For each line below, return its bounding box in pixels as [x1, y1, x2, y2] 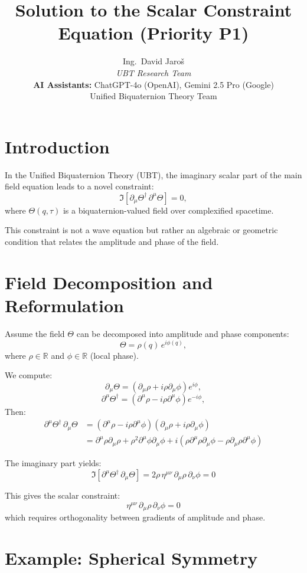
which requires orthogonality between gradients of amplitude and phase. [5, 511, 266, 523]
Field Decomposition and [5, 270, 213, 294]
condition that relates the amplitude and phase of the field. [5, 235, 219, 247]
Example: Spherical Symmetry [5, 545, 258, 569]
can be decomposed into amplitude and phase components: [76, 327, 289, 339]
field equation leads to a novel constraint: [5, 180, 154, 192]
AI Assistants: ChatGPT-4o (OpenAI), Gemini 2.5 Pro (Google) [33, 78, 274, 90]
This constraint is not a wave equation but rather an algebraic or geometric [5, 224, 278, 236]
